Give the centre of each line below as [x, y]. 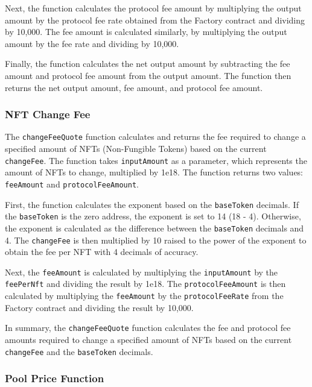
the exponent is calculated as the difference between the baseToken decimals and [154, 228]
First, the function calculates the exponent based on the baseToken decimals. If [152, 204]
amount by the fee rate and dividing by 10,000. [92, 43]
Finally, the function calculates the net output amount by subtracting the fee [148, 64]
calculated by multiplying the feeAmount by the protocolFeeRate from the [144, 296]
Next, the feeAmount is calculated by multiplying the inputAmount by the [142, 272]
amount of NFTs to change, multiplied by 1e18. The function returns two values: [154, 172]
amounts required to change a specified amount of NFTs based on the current [148, 339]
